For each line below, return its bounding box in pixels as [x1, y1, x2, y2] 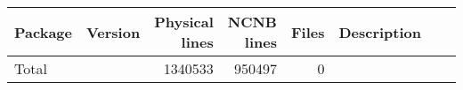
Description [338, 21, 422, 42]
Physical [154, 11, 214, 32]
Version [85, 21, 141, 42]
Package [14, 21, 72, 42]
